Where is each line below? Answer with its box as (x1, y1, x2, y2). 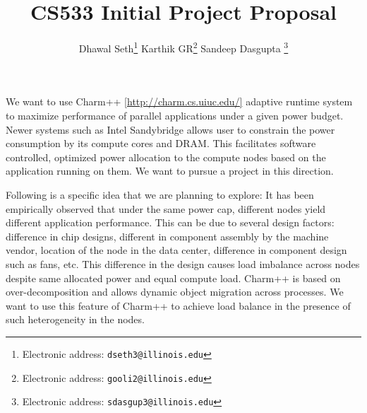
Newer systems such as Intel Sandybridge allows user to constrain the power (6, 122, 335, 136)
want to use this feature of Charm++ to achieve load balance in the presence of (6, 298, 351, 313)
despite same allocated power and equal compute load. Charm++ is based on (6, 270, 341, 285)
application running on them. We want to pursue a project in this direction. (6, 163, 334, 178)
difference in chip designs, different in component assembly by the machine (6, 228, 329, 243)
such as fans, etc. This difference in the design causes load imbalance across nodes (6, 256, 360, 271)
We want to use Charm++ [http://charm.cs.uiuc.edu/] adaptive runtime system (6, 94, 353, 109)
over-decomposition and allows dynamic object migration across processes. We (6, 284, 344, 299)
